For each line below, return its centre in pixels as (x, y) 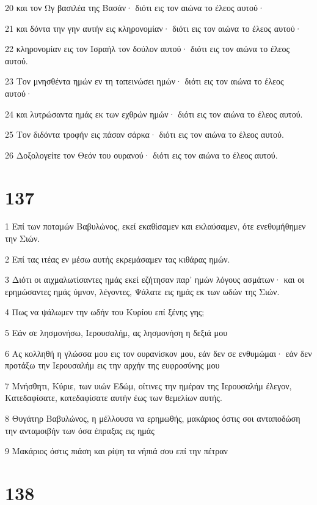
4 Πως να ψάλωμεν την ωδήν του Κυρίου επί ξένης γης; (105, 312)
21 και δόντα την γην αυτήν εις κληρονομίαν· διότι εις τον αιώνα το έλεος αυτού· (153, 28)
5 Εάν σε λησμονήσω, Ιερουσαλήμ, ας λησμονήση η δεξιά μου (116, 333)
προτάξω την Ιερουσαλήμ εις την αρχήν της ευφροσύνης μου (112, 365)
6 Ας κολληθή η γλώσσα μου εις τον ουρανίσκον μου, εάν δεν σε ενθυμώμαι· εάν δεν (158, 353)
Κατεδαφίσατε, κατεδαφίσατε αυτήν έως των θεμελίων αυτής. (114, 398)
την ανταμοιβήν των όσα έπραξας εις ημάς (80, 430)
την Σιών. (23, 238)
